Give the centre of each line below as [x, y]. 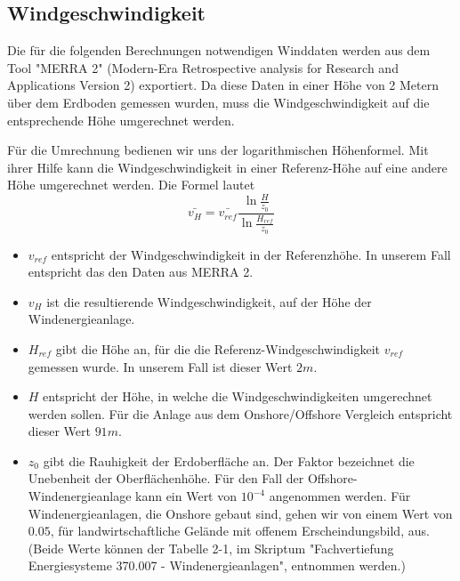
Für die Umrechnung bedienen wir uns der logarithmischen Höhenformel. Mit [218, 150]
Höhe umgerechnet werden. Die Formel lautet [131, 185]
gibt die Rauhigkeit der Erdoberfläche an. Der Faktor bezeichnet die [229, 460]
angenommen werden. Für [340, 496]
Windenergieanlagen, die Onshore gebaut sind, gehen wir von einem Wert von [240, 513]
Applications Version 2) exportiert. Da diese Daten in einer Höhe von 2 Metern [223, 85]
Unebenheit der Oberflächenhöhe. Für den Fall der [166, 478]
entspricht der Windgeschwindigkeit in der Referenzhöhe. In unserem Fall [251, 254]
